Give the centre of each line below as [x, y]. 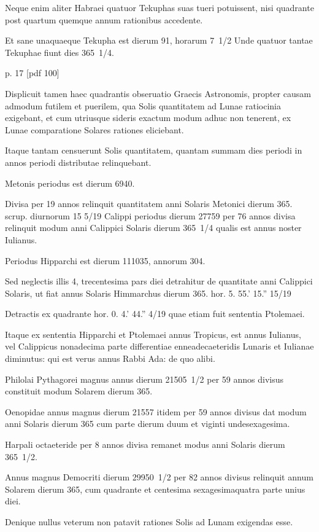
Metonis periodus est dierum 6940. [70, 183]
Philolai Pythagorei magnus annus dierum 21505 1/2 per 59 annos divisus [144, 379]
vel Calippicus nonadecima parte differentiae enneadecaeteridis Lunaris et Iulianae [159, 346]
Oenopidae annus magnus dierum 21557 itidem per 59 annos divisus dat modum [156, 411]
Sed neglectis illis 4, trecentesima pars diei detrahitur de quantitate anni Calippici [159, 281]
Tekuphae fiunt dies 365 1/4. [60, 52]
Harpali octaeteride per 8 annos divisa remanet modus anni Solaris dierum [145, 444]
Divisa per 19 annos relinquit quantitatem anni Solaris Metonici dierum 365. [149, 204]
